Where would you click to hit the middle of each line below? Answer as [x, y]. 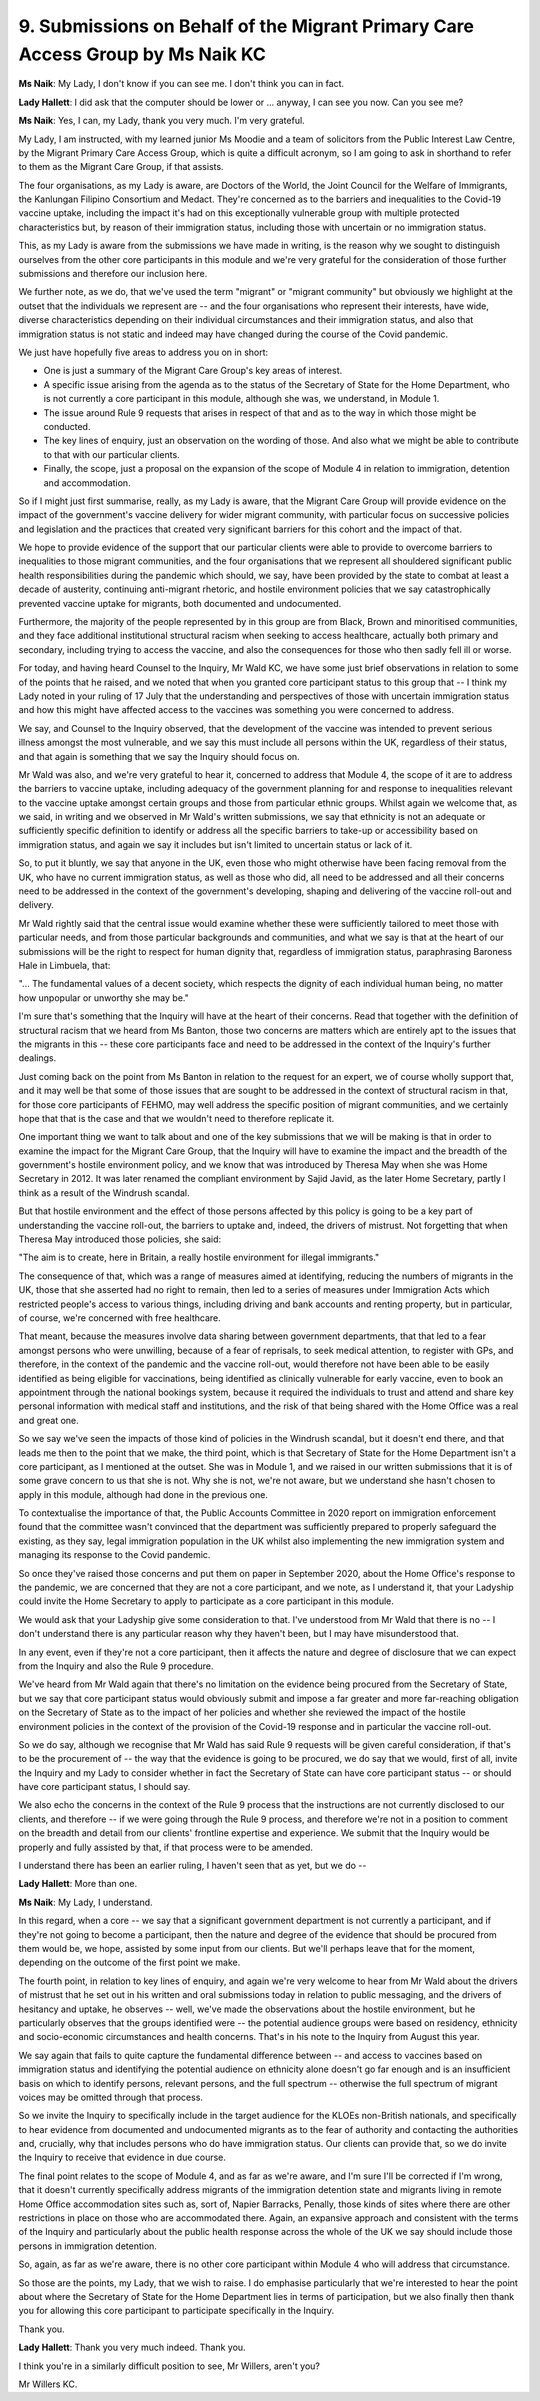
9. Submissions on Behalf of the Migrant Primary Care [246, 26]
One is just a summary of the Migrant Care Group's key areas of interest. [193, 371]
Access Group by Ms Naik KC [142, 54]
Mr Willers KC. [48, 2384]
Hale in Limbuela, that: [64, 965]
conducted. [67, 426]
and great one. [48, 1420]
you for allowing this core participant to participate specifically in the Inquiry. [176, 2311]
